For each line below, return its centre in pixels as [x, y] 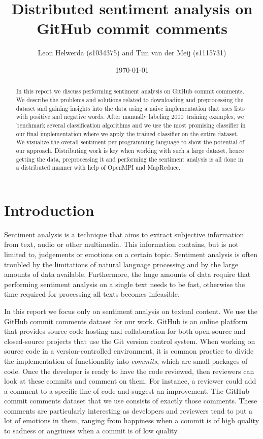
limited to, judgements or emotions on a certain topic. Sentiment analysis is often [131, 254]
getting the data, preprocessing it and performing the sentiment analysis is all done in [129, 159]
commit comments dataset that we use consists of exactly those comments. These [131, 401]
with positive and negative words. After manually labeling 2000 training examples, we [130, 117]
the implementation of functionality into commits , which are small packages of [126, 360]
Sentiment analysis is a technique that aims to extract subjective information [124, 234]
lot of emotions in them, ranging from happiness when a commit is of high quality [132, 420]
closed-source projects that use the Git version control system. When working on [130, 341]
